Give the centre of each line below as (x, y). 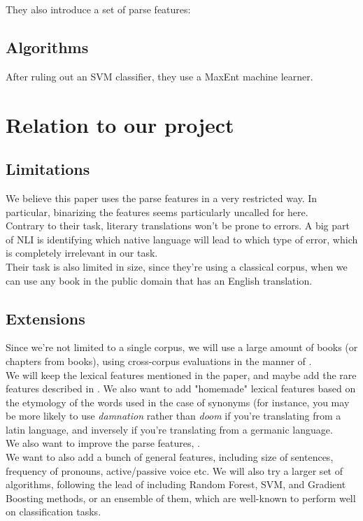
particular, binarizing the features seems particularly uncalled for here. (157, 212)
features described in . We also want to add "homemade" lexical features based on (181, 388)
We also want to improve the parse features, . (103, 443)
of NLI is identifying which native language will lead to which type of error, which (182, 239)
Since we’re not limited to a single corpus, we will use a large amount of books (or (182, 347)
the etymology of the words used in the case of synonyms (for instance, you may (178, 402)
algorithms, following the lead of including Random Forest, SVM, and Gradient (176, 484)
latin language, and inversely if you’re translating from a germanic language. (169, 429)
